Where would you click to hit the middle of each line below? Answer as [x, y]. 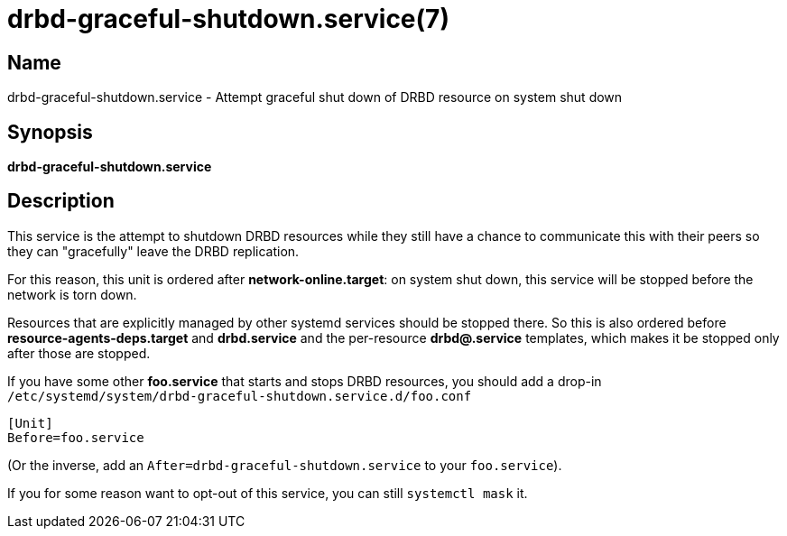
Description [61, 201]
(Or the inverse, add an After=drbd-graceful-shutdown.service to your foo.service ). [285, 465]
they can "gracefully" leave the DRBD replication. [153, 251]
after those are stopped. [79, 353]
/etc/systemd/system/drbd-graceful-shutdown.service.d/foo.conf [240, 396]
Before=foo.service [76, 437]
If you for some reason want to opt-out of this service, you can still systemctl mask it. [268, 493]
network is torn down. [72, 294]
